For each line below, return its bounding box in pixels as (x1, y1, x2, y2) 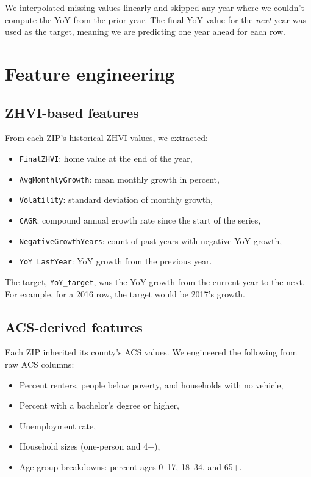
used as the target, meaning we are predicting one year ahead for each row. (5, 25, 286, 38)
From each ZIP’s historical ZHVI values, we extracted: (5, 131, 208, 144)
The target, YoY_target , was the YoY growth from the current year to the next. (5, 275, 305, 288)
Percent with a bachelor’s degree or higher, (19, 399, 179, 412)
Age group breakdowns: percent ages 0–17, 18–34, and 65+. (19, 460, 242, 473)
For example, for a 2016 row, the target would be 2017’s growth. (5, 287, 246, 300)
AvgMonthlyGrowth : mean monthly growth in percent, (19, 172, 220, 185)
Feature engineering (5, 60, 175, 86)
